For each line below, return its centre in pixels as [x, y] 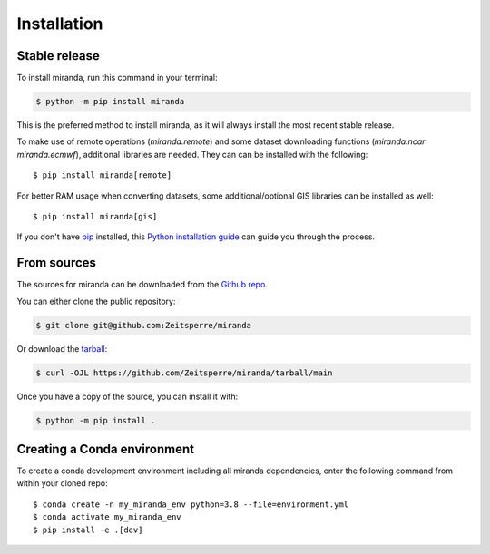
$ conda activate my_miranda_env [107, 517]
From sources [57, 263]
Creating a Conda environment [106, 449]
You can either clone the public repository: [96, 301]
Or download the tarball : [62, 348]
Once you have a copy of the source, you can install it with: [127, 396]
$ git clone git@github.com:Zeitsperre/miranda [143, 325]
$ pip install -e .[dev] [88, 530]
